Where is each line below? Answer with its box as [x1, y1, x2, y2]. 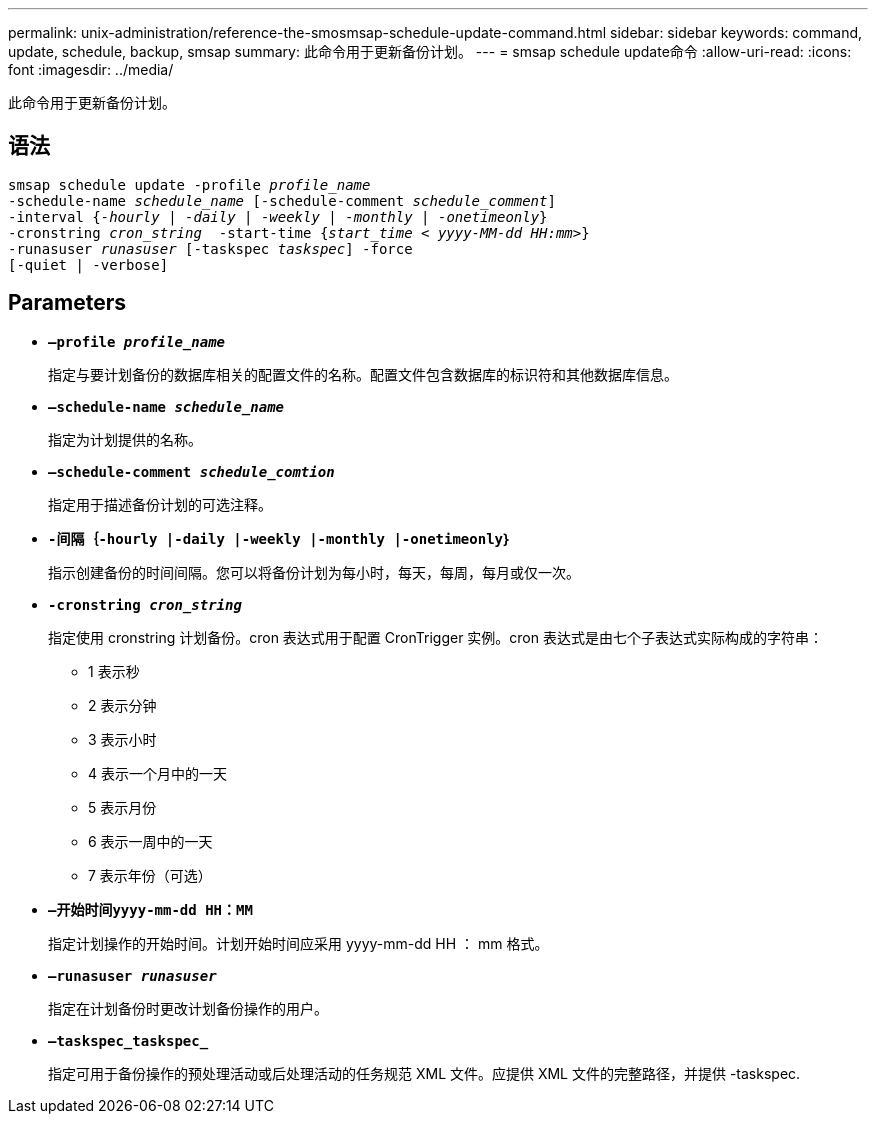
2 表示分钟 [88, 696, 157, 714]
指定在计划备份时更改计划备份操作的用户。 [48, 999, 328, 1017]
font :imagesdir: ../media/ [8, 61, 174, 78]
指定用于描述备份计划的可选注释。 [48, 495, 272, 513]
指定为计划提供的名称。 [48, 430, 202, 448]
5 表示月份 [88, 798, 157, 816]
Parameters [8, 290, 126, 316]
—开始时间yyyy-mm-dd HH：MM [48, 901, 253, 918]
